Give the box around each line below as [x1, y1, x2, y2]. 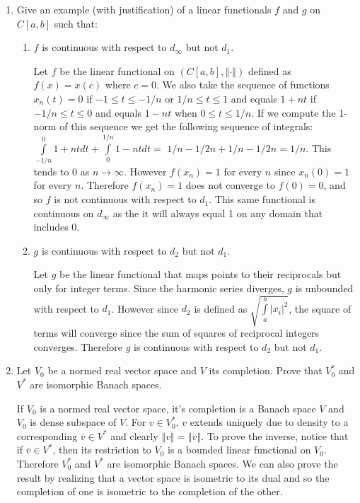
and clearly [110, 428, 158, 443]
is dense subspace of [30, 415, 117, 429]
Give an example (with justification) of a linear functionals [16, 2, 272, 16]
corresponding [16, 428, 78, 443]
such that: [54, 16, 98, 30]
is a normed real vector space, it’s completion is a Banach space [40, 400, 316, 415]
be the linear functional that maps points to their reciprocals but [59, 267, 342, 282]
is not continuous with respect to [54, 192, 197, 207]
